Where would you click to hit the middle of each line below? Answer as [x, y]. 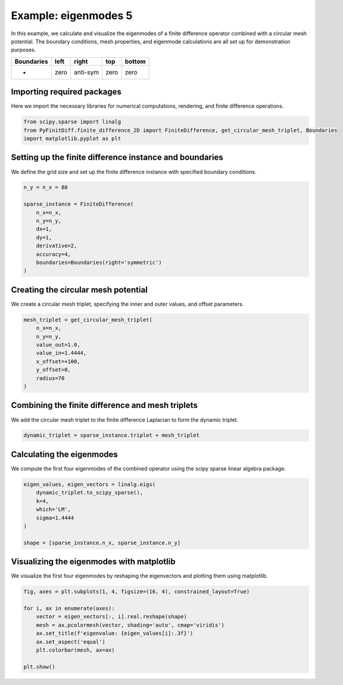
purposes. [24, 50]
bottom [135, 61]
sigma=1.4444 [55, 518]
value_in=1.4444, [61, 353]
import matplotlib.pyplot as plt [72, 138]
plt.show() [39, 667]
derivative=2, [57, 246]
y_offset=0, [54, 370]
